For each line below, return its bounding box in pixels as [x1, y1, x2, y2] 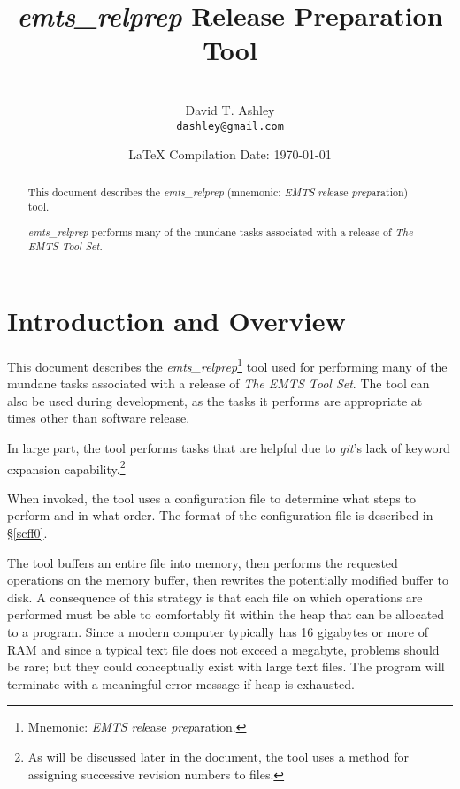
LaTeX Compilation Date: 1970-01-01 [128, 145, 332, 164]
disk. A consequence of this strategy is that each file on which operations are [7, 587, 423, 606]
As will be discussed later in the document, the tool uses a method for [27, 747, 410, 765]
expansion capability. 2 [7, 456, 126, 478]
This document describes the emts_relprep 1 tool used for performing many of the [7, 355, 448, 375]
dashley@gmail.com [176, 119, 284, 133]
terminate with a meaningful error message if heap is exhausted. [7, 674, 355, 693]
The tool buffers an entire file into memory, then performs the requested [7, 553, 398, 571]
